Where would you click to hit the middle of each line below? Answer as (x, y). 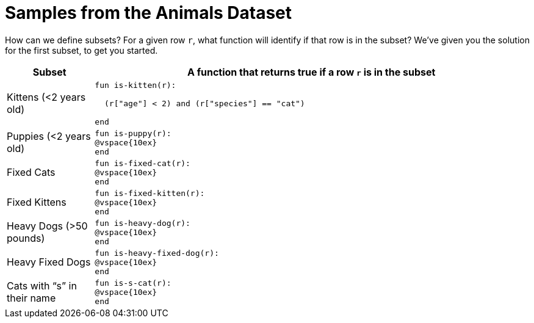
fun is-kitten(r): (135, 85)
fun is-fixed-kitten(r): (150, 193)
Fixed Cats (31, 172)
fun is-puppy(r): (133, 133)
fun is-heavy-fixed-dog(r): (157, 253)
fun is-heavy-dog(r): (143, 223)
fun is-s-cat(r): (133, 283)
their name (31, 298)
